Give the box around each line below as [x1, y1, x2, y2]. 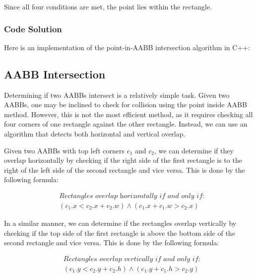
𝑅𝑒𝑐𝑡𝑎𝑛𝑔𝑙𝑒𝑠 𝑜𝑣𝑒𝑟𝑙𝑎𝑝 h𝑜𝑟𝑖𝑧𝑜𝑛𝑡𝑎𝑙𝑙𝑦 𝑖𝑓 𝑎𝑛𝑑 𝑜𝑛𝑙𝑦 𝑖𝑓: [59, 192, 204, 200]
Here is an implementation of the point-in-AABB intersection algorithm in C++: [4, 42, 251, 52]
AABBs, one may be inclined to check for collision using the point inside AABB [4, 99, 247, 110]
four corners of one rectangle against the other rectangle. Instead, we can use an [4, 119, 248, 129]
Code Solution [4, 22, 62, 35]
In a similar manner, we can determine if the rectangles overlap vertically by [4, 218, 237, 228]
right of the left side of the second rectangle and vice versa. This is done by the [4, 164, 245, 175]
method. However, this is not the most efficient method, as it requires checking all [4, 109, 253, 119]
